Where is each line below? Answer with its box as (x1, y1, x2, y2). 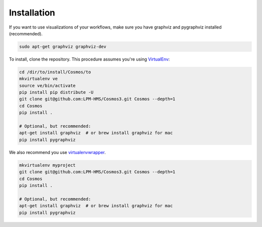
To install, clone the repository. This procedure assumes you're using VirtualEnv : (9, 56, 170, 62)
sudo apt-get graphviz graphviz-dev (19, 44, 107, 49)
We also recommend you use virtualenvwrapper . (9, 149, 106, 155)
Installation (9, 7, 55, 18)
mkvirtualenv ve (19, 76, 58, 82)
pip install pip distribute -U (19, 90, 94, 95)
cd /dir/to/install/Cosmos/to (19, 69, 91, 75)
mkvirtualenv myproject (19, 162, 76, 168)
